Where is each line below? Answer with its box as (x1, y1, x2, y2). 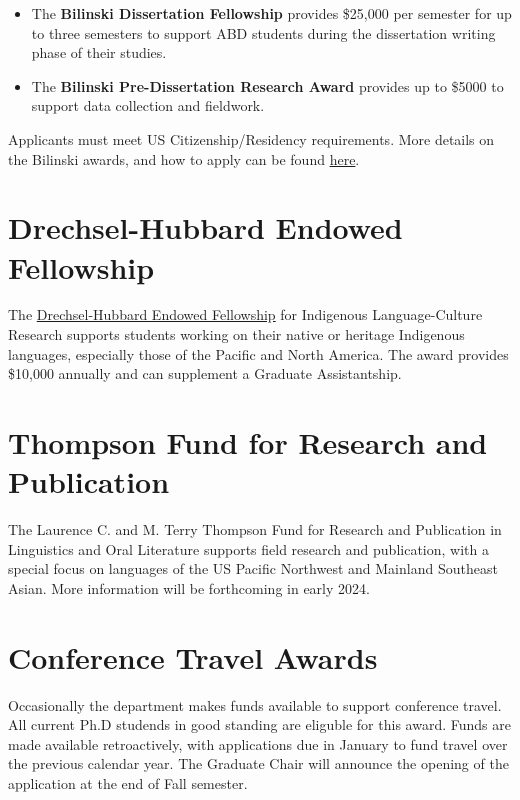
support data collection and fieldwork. (31, 95, 265, 116)
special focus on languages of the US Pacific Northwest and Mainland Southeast (8, 558, 498, 579)
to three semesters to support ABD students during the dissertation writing (31, 22, 496, 43)
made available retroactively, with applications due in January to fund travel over (8, 733, 508, 754)
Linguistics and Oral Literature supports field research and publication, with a (8, 538, 489, 559)
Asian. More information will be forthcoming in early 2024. (8, 577, 370, 598)
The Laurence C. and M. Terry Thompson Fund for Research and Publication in (8, 519, 502, 540)
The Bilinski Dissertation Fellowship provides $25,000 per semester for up (31, 3, 512, 23)
